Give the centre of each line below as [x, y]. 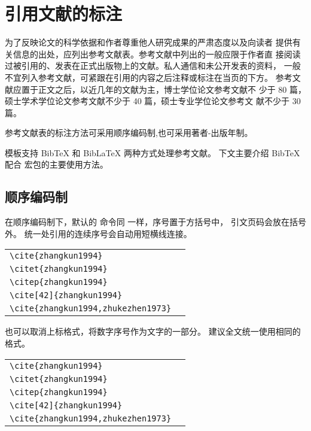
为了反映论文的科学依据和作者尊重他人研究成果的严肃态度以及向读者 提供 [149, 42]
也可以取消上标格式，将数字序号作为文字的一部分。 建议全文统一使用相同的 [153, 331]
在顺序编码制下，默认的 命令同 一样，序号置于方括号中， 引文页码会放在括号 [155, 222]
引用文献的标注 [64, 13]
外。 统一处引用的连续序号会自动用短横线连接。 [98, 233]
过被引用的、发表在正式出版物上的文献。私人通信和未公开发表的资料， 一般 [153, 66]
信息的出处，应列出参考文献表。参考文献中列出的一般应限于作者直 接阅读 [157, 54]
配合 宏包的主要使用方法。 [57, 164]
